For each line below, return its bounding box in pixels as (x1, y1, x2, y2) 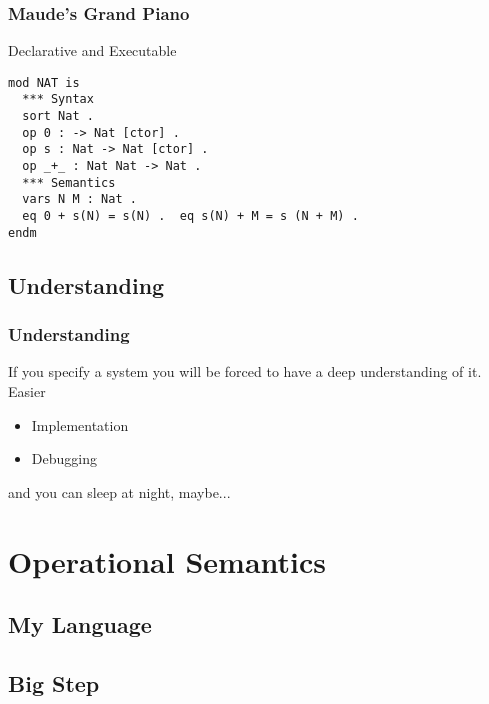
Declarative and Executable (8, 40, 177, 61)
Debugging (31, 448, 97, 469)
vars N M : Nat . (22, 192, 137, 207)
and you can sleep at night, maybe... (8, 481, 231, 502)
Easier (8, 380, 46, 401)
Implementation (31, 414, 129, 435)
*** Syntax (22, 92, 94, 107)
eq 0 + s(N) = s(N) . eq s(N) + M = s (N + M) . (22, 209, 359, 224)
